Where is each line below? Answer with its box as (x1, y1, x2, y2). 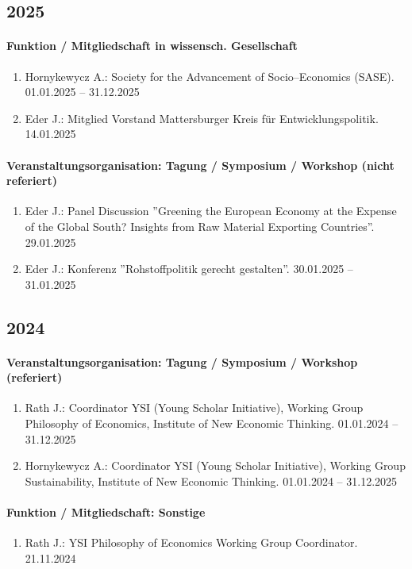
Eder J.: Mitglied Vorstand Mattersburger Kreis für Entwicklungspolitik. (25, 110, 379, 126)
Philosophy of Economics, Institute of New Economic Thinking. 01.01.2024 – (25, 415, 399, 432)
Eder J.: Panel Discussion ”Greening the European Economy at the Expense (25, 202, 397, 219)
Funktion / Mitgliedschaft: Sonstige (6, 504, 206, 521)
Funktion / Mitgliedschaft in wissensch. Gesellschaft (6, 37, 298, 54)
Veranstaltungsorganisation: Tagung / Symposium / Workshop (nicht (6, 156, 395, 173)
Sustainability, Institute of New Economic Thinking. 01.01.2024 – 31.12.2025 (25, 472, 398, 489)
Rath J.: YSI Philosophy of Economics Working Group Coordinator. (25, 534, 358, 551)
